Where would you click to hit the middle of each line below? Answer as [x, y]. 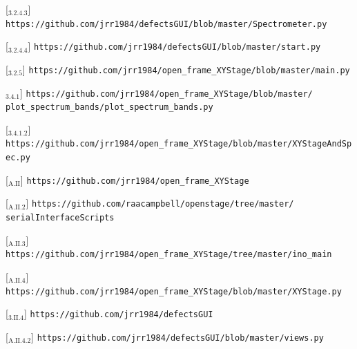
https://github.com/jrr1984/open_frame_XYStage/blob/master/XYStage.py [174, 291]
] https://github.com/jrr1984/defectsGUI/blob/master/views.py [177, 336]
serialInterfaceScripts [60, 218]
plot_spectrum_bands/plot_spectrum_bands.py [109, 107]
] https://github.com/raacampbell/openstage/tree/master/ [160, 203]
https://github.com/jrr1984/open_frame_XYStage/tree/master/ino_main [169, 255]
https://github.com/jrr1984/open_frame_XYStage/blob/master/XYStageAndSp [179, 144]
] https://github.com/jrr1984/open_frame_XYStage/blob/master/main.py [186, 69]
